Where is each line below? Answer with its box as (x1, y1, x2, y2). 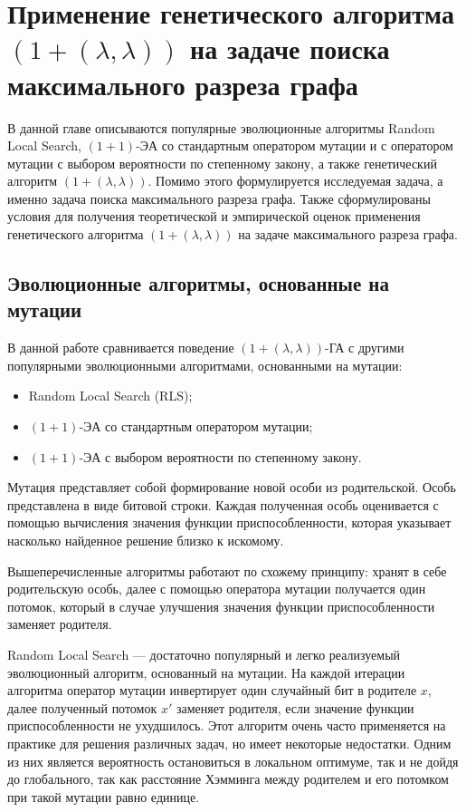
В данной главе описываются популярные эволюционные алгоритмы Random (7, 118, 435, 137)
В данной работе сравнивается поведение (7, 338, 234, 357)
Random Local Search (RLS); (28, 386, 193, 405)
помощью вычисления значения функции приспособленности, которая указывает (7, 513, 452, 532)
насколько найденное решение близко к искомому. (7, 531, 284, 549)
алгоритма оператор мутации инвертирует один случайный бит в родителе (7, 681, 417, 700)
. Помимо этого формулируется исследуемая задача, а (147, 171, 443, 190)
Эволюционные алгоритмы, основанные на (7, 269, 389, 297)
